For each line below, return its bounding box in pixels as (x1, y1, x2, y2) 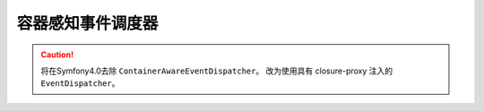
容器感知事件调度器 (16, 13, 159, 33)
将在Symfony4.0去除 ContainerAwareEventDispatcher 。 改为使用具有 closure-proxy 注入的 (40, 65, 393, 76)
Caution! (40, 49, 74, 60)
